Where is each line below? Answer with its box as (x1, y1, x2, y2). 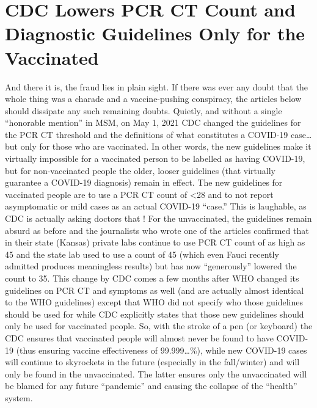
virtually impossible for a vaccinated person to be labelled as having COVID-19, (5, 152, 305, 165)
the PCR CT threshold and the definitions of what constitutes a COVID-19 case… (5, 128, 312, 140)
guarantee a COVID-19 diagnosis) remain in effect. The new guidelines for (5, 176, 283, 189)
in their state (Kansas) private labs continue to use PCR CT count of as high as (5, 236, 305, 249)
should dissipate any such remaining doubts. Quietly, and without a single (5, 104, 282, 117)
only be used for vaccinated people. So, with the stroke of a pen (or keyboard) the (5, 319, 313, 332)
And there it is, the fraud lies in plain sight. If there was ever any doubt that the (5, 80, 308, 93)
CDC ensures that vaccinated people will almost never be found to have (5, 331, 274, 344)
